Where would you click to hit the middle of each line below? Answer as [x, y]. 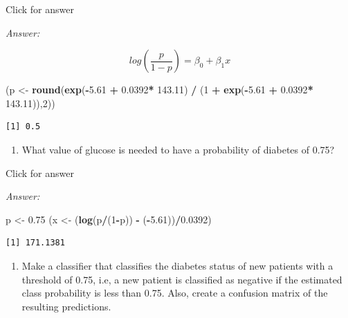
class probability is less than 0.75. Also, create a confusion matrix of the [175, 293]
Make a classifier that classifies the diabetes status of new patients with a [177, 265]
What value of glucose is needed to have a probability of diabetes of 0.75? [178, 149]
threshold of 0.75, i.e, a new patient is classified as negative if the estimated [182, 279]
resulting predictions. [66, 306]
